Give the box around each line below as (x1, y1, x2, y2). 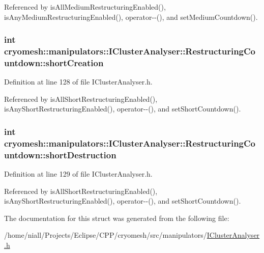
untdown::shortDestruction (4, 148, 116, 161)
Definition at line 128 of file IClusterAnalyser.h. (4, 76, 153, 87)
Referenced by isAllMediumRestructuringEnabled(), (4, 2, 166, 12)
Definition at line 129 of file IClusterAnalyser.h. (4, 168, 153, 179)
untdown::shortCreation (4, 56, 104, 69)
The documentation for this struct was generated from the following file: (4, 212, 229, 223)
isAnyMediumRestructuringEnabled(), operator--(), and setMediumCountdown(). (4, 11, 258, 22)
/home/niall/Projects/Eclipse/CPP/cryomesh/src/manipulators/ (4, 230, 207, 240)
